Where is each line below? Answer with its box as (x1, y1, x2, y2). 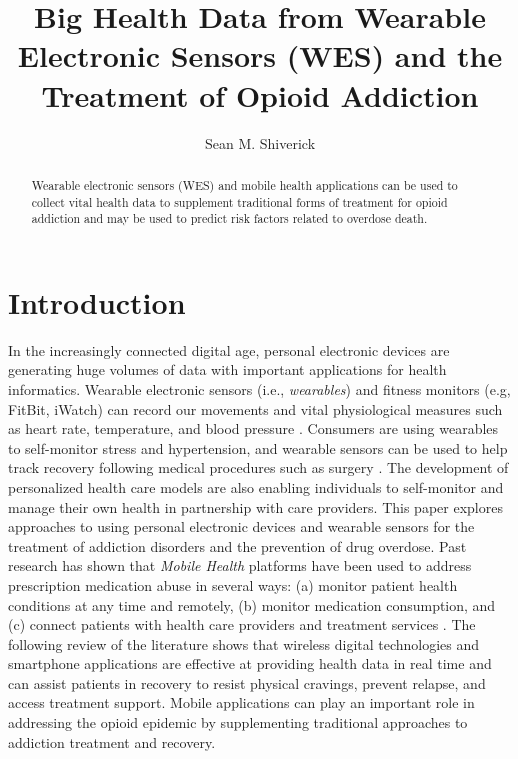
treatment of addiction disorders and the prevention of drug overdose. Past (8, 535, 467, 556)
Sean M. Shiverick (204, 132, 316, 153)
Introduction (8, 281, 186, 322)
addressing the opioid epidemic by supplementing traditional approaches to (8, 712, 468, 733)
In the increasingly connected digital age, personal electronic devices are (8, 339, 450, 360)
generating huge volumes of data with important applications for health (8, 359, 447, 380)
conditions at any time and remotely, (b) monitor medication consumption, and (8, 594, 496, 615)
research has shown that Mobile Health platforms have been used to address (8, 555, 472, 576)
